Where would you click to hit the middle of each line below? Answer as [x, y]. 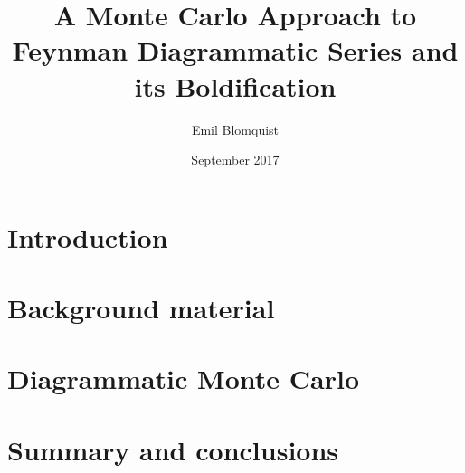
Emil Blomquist [235, 129]
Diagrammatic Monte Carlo [183, 378]
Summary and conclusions [173, 449]
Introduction [88, 236]
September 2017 [235, 160]
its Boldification [235, 85]
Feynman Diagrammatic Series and [235, 50]
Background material [141, 308]
